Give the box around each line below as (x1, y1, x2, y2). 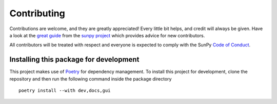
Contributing (9, 8, 65, 19)
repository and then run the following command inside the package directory (9, 75, 172, 82)
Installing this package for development (9, 55, 140, 64)
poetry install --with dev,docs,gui (18, 88, 111, 94)
